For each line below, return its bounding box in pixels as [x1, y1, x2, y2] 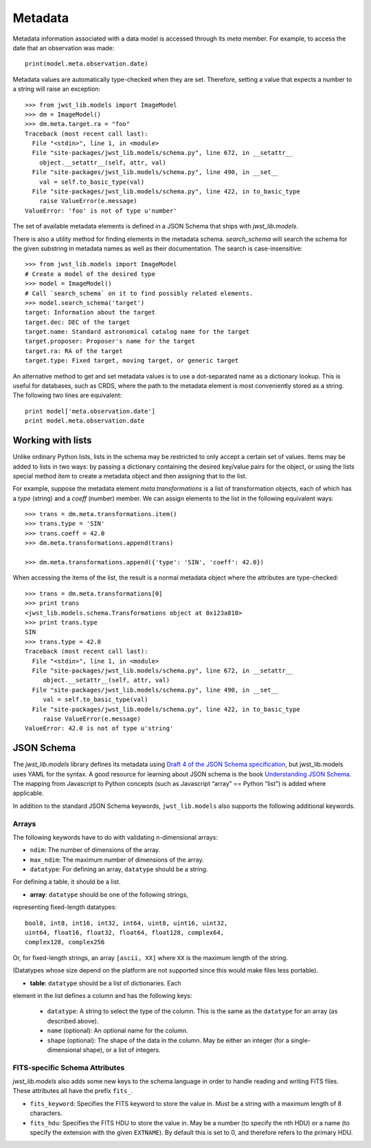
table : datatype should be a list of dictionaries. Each [30, 979, 181, 987]
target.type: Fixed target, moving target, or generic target [25, 357, 239, 365]
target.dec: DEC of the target [25, 318, 131, 326]
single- [291, 1036, 311, 1044]
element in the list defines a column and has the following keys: [12, 991, 192, 999]
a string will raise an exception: [12, 85, 101, 93]
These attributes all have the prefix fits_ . [12, 1087, 133, 1095]
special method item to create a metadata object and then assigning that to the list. [12, 471, 247, 480]
